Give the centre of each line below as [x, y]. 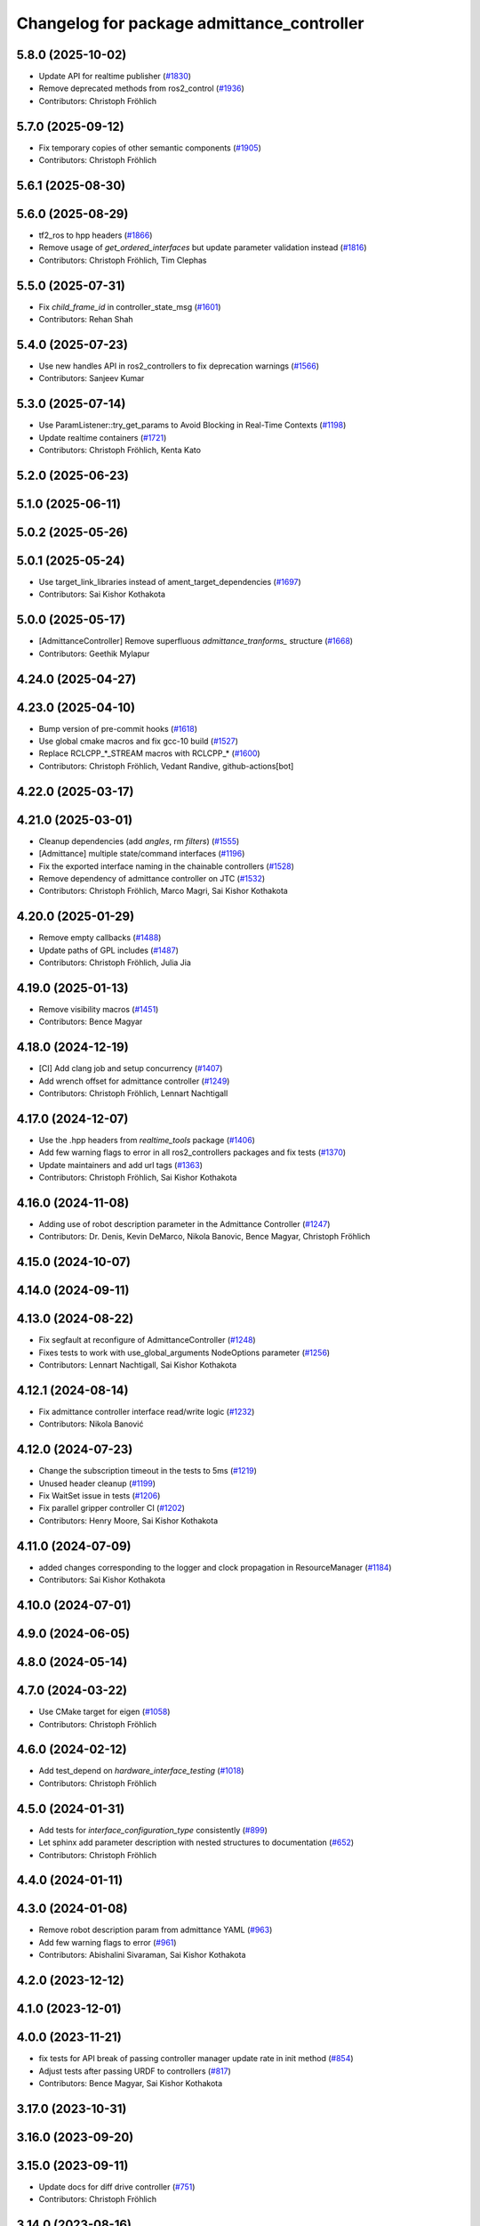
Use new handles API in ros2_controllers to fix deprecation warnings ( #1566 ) [179, 366]
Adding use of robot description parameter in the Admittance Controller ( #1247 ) [184, 1224]
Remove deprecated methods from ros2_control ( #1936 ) [141, 88]
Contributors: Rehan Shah [86, 320]
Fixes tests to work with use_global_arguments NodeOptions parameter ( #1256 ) [184, 1353]
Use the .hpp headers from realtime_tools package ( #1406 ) [147, 1140]
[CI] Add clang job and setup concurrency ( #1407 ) [131, 1068]
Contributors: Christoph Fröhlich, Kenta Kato [120, 451]
